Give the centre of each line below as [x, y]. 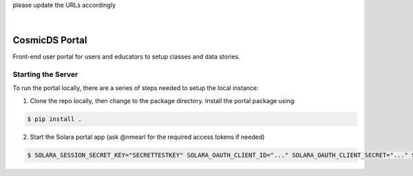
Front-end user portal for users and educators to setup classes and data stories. [126, 57]
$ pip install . [55, 119]
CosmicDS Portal [50, 40]
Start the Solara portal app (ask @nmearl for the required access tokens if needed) [147, 137]
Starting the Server [45, 74]
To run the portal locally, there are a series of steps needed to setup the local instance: [136, 88]
